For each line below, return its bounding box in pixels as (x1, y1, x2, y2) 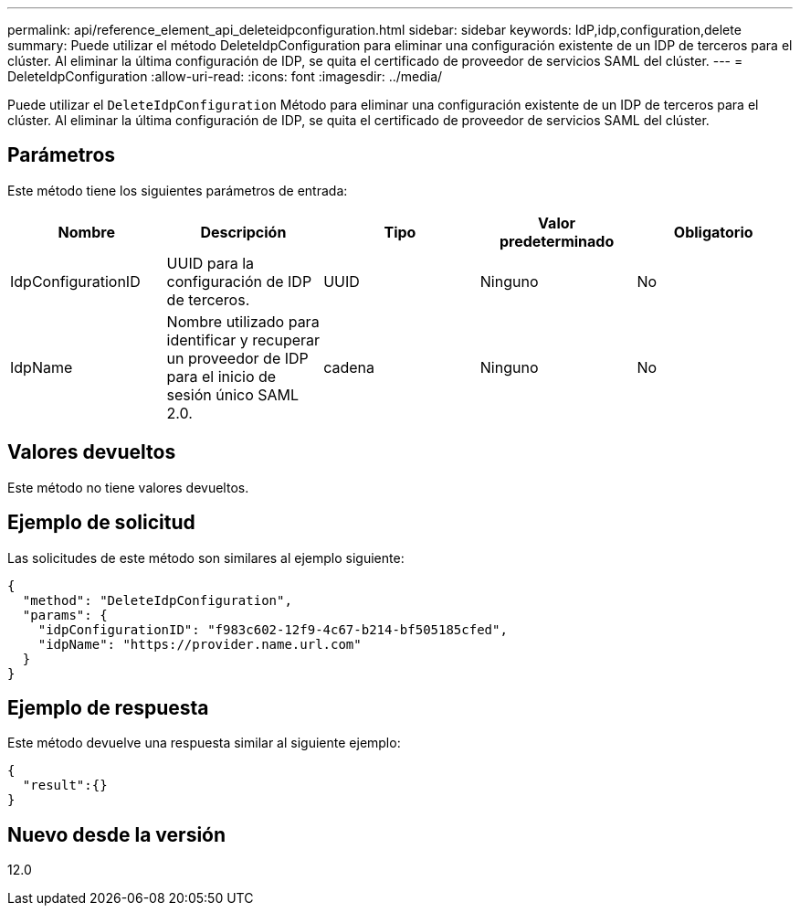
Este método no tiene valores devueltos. (7, 479, 249, 495)
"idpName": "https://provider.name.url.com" (37, 636, 362, 652)
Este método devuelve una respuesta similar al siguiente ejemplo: (7, 735, 401, 751)
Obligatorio (673, 222, 753, 241)
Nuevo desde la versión (7, 823, 226, 846)
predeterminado (499, 231, 615, 250)
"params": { (22, 607, 108, 622)
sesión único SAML (166, 385, 300, 404)
